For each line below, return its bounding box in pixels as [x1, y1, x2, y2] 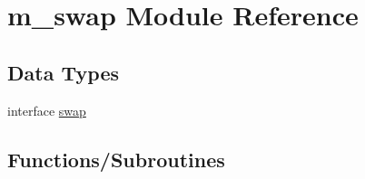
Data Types [7, 58, 119, 86]
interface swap [7, 100, 86, 119]
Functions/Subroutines [7, 145, 225, 173]
